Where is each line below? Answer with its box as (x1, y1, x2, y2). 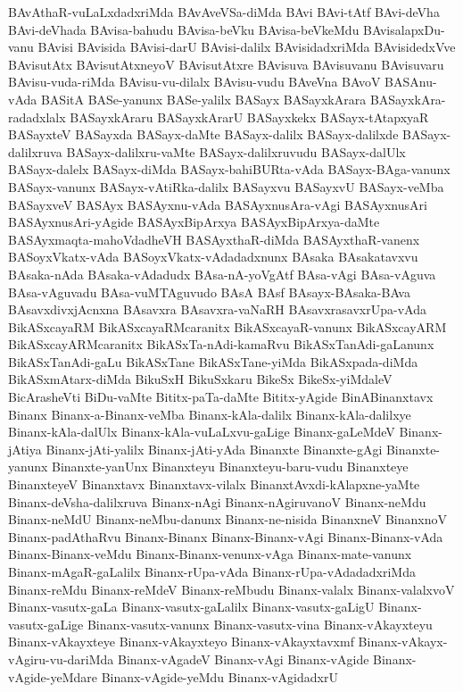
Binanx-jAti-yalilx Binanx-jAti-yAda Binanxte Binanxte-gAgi (45, 439, 383, 458)
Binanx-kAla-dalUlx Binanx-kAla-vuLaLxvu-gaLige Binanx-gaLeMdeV (8, 422, 395, 441)
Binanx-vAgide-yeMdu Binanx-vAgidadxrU (101, 667, 338, 686)
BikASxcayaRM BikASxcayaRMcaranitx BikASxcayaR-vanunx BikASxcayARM (8, 317, 447, 336)
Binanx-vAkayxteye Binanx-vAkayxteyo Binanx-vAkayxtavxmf (8, 632, 354, 651)
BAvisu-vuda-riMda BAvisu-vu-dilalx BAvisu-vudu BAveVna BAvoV (8, 72, 381, 91)
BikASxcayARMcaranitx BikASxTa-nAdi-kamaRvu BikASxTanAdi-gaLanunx (8, 335, 434, 354)
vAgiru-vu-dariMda (8, 649, 114, 668)
